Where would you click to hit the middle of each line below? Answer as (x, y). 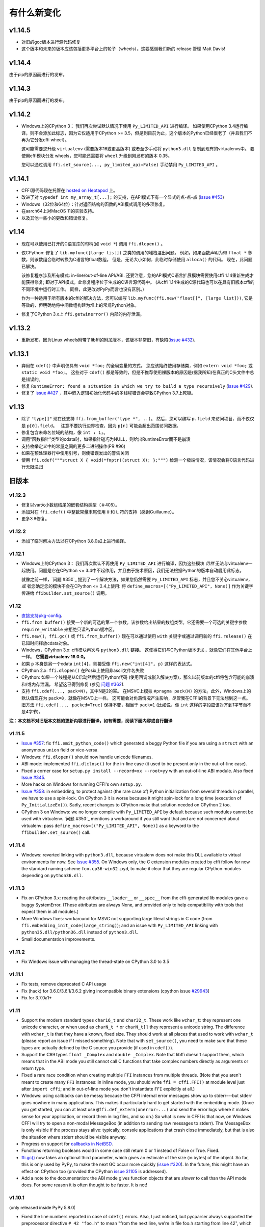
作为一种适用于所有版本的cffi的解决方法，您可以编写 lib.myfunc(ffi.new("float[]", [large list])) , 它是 (137, 298)
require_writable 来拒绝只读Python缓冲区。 (69, 629)
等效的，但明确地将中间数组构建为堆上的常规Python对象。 (80, 305)
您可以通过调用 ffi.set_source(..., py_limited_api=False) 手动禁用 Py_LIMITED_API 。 (121, 165)
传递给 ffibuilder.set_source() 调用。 (65, 593)
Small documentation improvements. (58, 939)
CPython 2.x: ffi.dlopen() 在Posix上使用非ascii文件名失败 (83, 670)
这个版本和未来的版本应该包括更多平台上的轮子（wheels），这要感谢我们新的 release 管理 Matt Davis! (123, 49)
